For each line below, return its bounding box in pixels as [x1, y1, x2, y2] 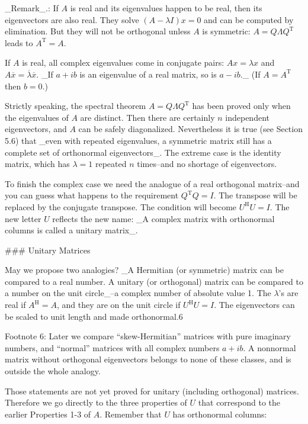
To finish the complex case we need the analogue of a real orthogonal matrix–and [5, 177, 300, 189]
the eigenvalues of [5, 111, 69, 123]
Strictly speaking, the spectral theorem [5, 99, 146, 112]
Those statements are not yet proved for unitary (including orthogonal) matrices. [5, 384, 299, 397]
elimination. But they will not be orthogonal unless [5, 25, 191, 37]
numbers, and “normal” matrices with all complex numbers [5, 341, 220, 354]
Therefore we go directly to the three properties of [5, 396, 187, 409]
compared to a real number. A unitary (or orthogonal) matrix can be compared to [5, 275, 303, 287]
